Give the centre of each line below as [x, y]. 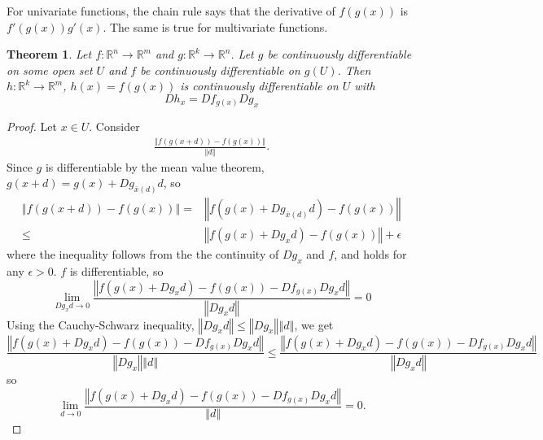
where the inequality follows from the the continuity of [143, 254]
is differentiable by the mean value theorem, [155, 166]
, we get [314, 324]
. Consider [114, 126]
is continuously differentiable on [259, 86]
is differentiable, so [116, 271]
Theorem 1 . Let [49, 54]
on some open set [50, 70]
